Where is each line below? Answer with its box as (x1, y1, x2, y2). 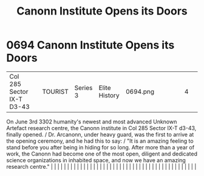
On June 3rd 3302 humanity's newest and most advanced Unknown (6, 118, 177, 125)
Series (74, 83, 93, 92)
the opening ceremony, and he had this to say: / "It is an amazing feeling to (6, 137, 194, 145)
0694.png (125, 87, 155, 96)
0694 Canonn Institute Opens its (6, 38, 175, 52)
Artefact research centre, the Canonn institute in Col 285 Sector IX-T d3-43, (6, 124, 197, 131)
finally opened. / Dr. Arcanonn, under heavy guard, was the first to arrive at (6, 131, 194, 138)
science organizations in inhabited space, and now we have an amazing (6, 156, 186, 164)
